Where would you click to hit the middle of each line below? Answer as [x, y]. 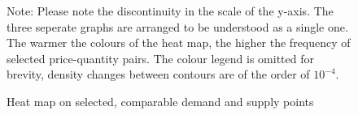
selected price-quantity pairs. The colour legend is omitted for [160, 58]
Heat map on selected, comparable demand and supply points [160, 101]
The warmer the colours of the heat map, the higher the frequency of [179, 43]
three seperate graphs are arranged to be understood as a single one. [177, 26]
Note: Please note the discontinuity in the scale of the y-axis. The [170, 11]
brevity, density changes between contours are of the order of [158, 74]
